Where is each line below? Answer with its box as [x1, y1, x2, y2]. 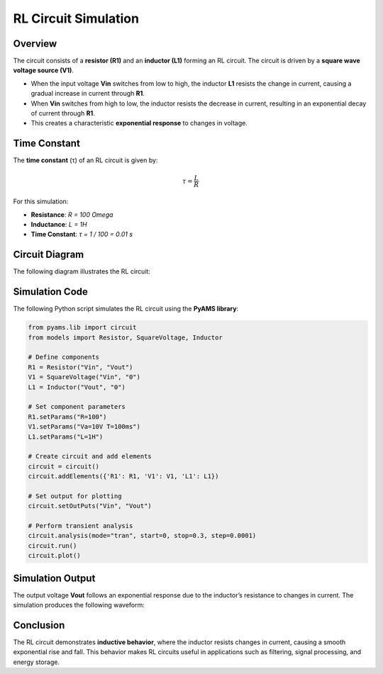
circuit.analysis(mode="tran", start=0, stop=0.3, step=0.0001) [28, 532, 257, 540]
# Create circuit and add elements [28, 452, 152, 461]
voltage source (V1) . [13, 66, 74, 74]
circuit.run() [28, 541, 77, 549]
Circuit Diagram [13, 249, 84, 261]
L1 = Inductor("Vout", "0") [28, 383, 126, 391]
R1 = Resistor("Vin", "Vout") [28, 363, 133, 371]
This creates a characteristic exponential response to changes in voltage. [30, 119, 248, 128]
